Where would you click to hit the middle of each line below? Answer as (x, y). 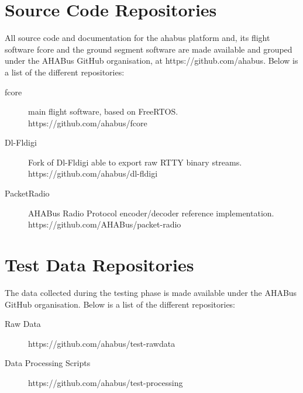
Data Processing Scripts (48, 363)
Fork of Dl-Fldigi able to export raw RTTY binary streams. (135, 162)
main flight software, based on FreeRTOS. (103, 111)
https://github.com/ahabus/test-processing (106, 382)
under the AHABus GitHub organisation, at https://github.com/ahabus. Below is (151, 61)
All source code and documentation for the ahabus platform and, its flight (137, 38)
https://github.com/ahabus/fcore (88, 123)
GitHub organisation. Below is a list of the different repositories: (120, 304)
